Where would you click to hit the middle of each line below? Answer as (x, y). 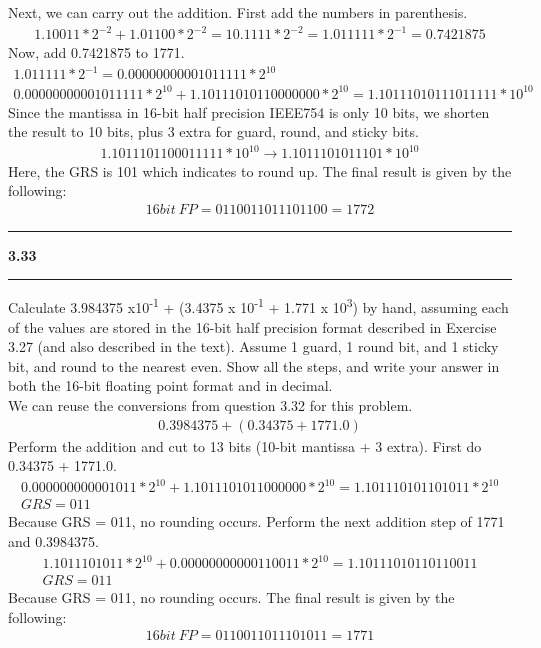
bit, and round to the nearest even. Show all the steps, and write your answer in (254, 365)
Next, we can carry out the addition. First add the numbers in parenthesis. (238, 12)
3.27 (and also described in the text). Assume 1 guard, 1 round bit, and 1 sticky (253, 346)
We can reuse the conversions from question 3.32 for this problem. (210, 404)
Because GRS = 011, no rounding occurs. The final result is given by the (231, 597)
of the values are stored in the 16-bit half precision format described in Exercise (252, 326)
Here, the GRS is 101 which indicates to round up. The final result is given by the (260, 170)
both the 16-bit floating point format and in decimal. (170, 385)
